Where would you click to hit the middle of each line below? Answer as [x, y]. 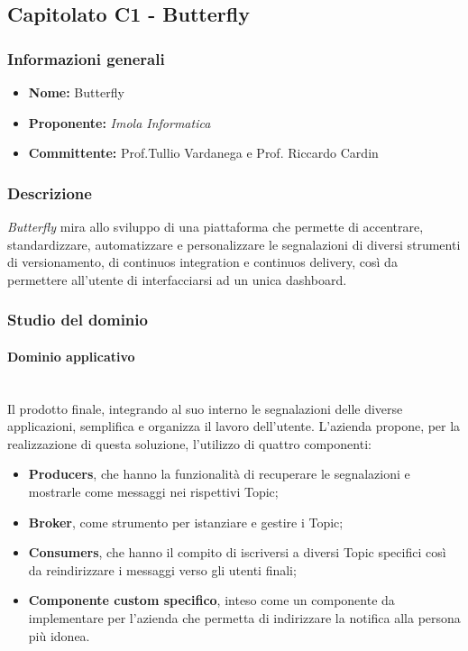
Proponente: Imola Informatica [119, 122]
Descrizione [50, 193]
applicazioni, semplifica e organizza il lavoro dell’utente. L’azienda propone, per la [234, 426]
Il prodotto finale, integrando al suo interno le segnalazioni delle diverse [205, 408]
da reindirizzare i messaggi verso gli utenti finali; [162, 569]
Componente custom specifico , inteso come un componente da [211, 600]
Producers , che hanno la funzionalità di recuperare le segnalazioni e [219, 474]
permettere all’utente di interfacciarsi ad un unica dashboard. [177, 279]
